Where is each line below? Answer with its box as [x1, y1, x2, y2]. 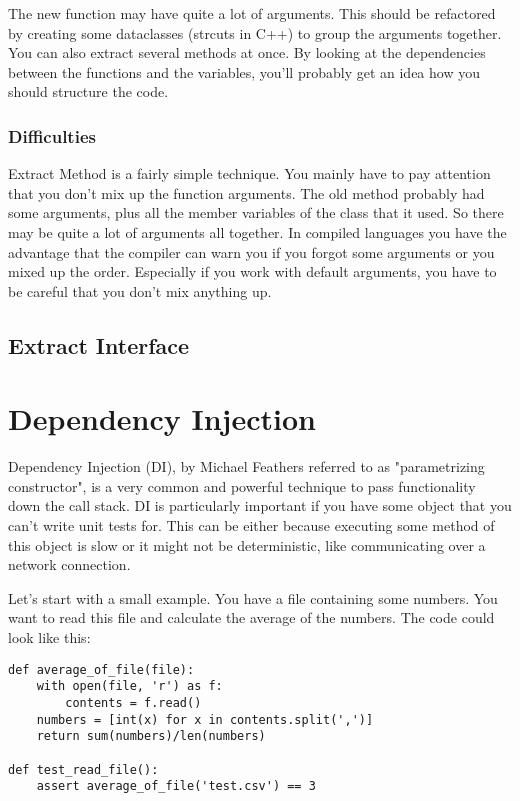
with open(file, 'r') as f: [36, 679, 223, 694]
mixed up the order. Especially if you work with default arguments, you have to [8, 261, 497, 282]
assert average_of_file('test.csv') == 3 [36, 779, 316, 794]
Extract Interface [8, 329, 190, 360]
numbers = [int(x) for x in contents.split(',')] [36, 712, 374, 727]
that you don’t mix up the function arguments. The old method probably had [8, 182, 485, 203]
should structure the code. [8, 81, 169, 102]
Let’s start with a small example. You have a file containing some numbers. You [8, 587, 498, 608]
